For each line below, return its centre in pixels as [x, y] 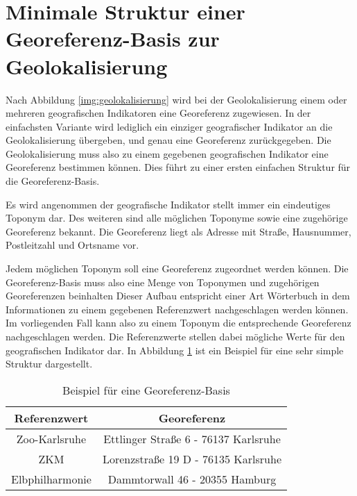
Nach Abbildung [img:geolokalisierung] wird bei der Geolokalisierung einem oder [176, 99]
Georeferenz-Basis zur [113, 39]
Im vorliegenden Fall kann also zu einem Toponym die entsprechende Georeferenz [178, 323]
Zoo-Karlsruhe [51, 438]
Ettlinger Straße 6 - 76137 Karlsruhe [192, 438]
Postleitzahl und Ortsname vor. [72, 245]
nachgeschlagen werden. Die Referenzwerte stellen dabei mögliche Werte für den [175, 336]
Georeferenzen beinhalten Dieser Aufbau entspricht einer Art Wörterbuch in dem [178, 296]
